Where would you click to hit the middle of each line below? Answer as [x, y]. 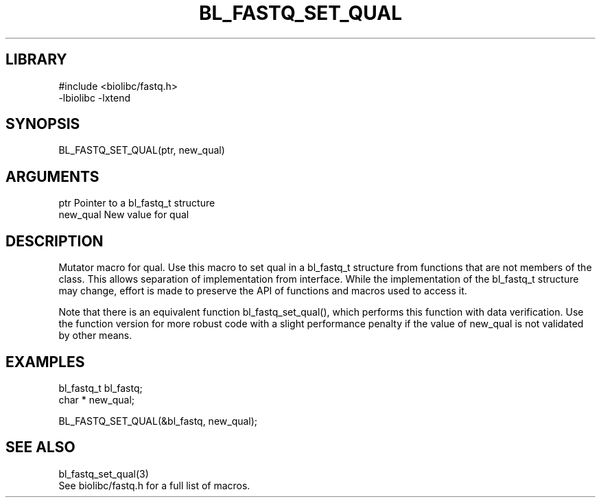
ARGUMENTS [52, 176]
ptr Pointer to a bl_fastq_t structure [137, 203]
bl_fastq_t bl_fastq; [101, 388]
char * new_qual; [97, 399]
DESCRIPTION [55, 241]
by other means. [95, 336]
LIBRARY [36, 60]
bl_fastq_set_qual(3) [104, 473]
